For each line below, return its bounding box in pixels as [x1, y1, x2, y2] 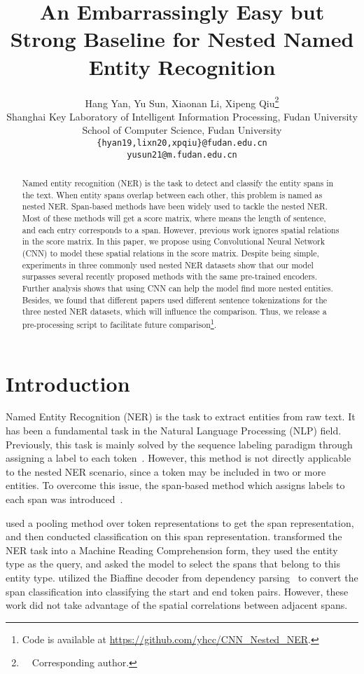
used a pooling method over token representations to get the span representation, [6, 515, 354, 530]
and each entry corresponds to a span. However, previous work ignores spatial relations [22, 223, 339, 235]
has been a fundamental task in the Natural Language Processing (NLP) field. [6, 423, 342, 438]
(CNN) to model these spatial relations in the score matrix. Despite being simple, [22, 247, 319, 259]
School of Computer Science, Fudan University [82, 123, 282, 137]
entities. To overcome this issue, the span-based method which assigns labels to [6, 478, 345, 493]
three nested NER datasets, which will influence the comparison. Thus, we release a [22, 305, 327, 317]
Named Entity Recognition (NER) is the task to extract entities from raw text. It [6, 409, 356, 424]
